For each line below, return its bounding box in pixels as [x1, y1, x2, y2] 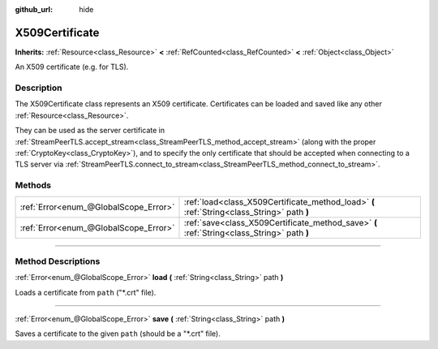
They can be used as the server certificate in [15, 126, 165, 136]
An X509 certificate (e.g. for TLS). [15, 62, 129, 72]
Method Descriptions [15, 256, 101, 267]
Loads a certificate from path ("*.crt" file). [15, 287, 157, 297]
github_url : [15, 5, 53, 14]
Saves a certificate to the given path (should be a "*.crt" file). [15, 329, 221, 338]
